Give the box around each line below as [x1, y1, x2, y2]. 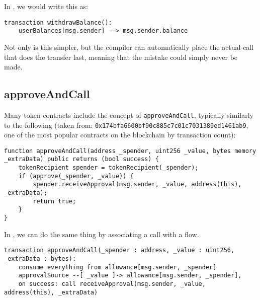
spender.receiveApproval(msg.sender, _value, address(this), [33, 181, 242, 188]
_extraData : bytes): [4, 255, 76, 262]
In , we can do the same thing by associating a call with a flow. [4, 229, 199, 239]
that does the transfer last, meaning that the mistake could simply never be [4, 51, 238, 62]
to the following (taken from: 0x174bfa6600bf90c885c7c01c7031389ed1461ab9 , [4, 119, 248, 130]
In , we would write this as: [4, 1, 89, 11]
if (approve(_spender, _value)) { [18, 172, 134, 180]
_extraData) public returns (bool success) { [4, 156, 159, 163]
